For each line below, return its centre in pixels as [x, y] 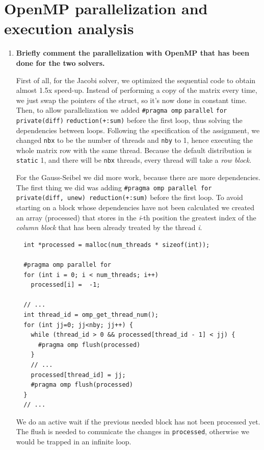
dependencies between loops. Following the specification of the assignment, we [138, 130]
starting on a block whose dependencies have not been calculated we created [135, 207]
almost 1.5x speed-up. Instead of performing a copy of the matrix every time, [137, 90]
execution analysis [69, 28]
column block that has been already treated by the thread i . [109, 227]
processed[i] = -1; [65, 285]
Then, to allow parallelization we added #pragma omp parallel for [122, 110]
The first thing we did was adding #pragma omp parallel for [114, 187]
